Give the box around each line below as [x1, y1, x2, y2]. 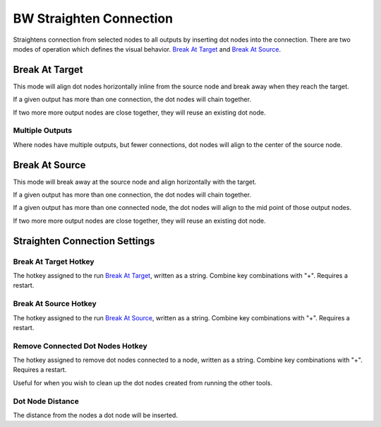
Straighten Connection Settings [13, 235, 155, 247]
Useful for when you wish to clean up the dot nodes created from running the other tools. [13, 378, 273, 387]
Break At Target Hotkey [13, 257, 95, 267]
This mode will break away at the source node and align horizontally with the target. [13, 177, 257, 186]
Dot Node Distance [13, 396, 79, 406]
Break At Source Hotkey [13, 299, 97, 309]
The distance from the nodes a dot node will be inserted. [13, 411, 178, 419]
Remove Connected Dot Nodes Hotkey [13, 341, 147, 351]
